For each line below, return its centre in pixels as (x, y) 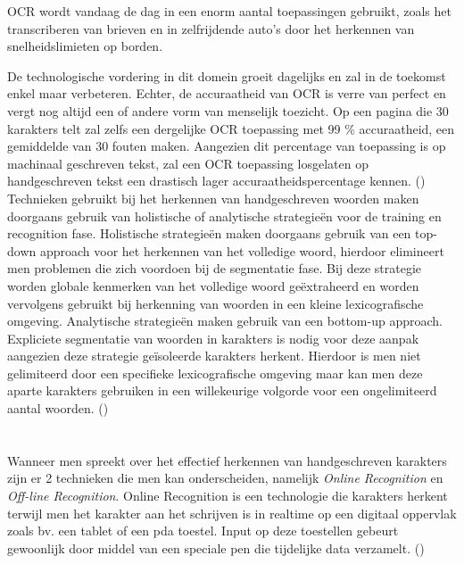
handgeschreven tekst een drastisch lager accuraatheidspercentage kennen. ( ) (216, 181)
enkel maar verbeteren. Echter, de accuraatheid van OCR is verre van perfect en (227, 93)
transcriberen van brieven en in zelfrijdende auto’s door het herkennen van (211, 28)
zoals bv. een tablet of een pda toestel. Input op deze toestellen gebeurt (203, 531)
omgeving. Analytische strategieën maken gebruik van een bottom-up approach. (225, 321)
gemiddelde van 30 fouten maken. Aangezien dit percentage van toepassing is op (227, 146)
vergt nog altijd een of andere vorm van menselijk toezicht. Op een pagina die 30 (228, 110)
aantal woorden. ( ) (58, 408)
